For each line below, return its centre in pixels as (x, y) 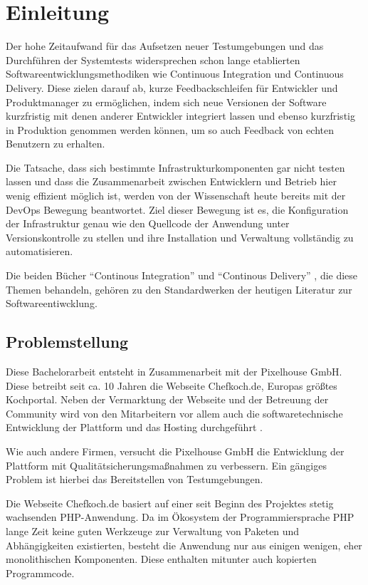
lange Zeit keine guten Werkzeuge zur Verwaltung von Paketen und (153, 530)
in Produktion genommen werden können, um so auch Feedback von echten (170, 129)
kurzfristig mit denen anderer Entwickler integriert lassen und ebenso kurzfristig (180, 116)
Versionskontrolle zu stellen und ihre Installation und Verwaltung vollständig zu (180, 237)
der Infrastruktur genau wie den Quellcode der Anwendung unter (148, 223)
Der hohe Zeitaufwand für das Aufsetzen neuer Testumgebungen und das (165, 46)
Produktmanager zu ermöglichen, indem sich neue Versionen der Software (166, 102)
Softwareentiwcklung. (52, 303)
